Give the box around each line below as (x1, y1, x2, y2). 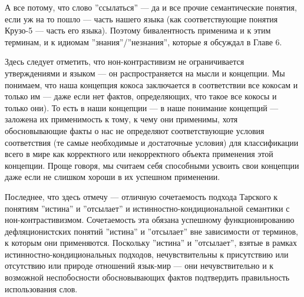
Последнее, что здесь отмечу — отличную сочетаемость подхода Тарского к (5, 190, 278, 202)
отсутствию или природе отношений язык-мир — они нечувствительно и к (5, 259, 274, 272)
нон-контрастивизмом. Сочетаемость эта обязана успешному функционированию (5, 213, 295, 226)
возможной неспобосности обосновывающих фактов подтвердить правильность (5, 271, 290, 283)
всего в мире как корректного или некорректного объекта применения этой (5, 148, 273, 160)
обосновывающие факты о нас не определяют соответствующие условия (5, 124, 265, 136)
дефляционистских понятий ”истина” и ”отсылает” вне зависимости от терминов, (5, 225, 298, 237)
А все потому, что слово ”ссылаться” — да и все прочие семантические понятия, (5, 1, 297, 13)
